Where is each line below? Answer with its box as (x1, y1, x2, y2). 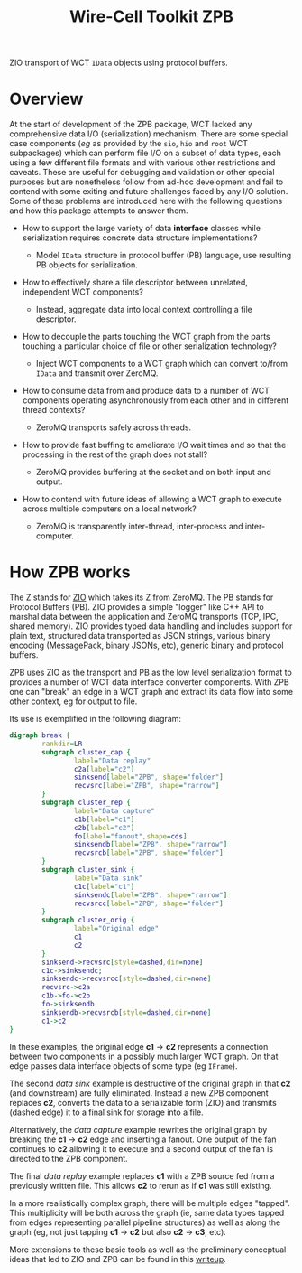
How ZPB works (9, 562, 131, 583)
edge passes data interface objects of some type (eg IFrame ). (9, 1060, 238, 1072)
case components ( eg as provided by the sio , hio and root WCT (9, 138, 248, 149)
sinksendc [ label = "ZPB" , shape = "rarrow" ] (73, 890, 228, 900)
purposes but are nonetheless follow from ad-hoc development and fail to (9, 176, 284, 187)
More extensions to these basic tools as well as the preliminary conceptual (9, 1244, 287, 1255)
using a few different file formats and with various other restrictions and (9, 157, 276, 168)
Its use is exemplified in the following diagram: (9, 714, 182, 725)
